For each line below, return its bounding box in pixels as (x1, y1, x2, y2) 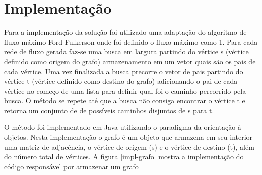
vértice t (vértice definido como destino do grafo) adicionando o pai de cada (4, 76, 238, 86)
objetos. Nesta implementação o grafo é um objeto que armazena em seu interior (4, 132, 253, 142)
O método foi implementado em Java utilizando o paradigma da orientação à (4, 122, 241, 132)
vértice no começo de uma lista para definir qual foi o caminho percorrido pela (4, 85, 246, 96)
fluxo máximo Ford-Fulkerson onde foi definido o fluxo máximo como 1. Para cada (4, 36, 258, 47)
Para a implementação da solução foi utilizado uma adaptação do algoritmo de (4, 27, 247, 37)
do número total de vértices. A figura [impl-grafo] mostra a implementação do (4, 151, 244, 162)
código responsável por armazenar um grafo (4, 161, 139, 171)
